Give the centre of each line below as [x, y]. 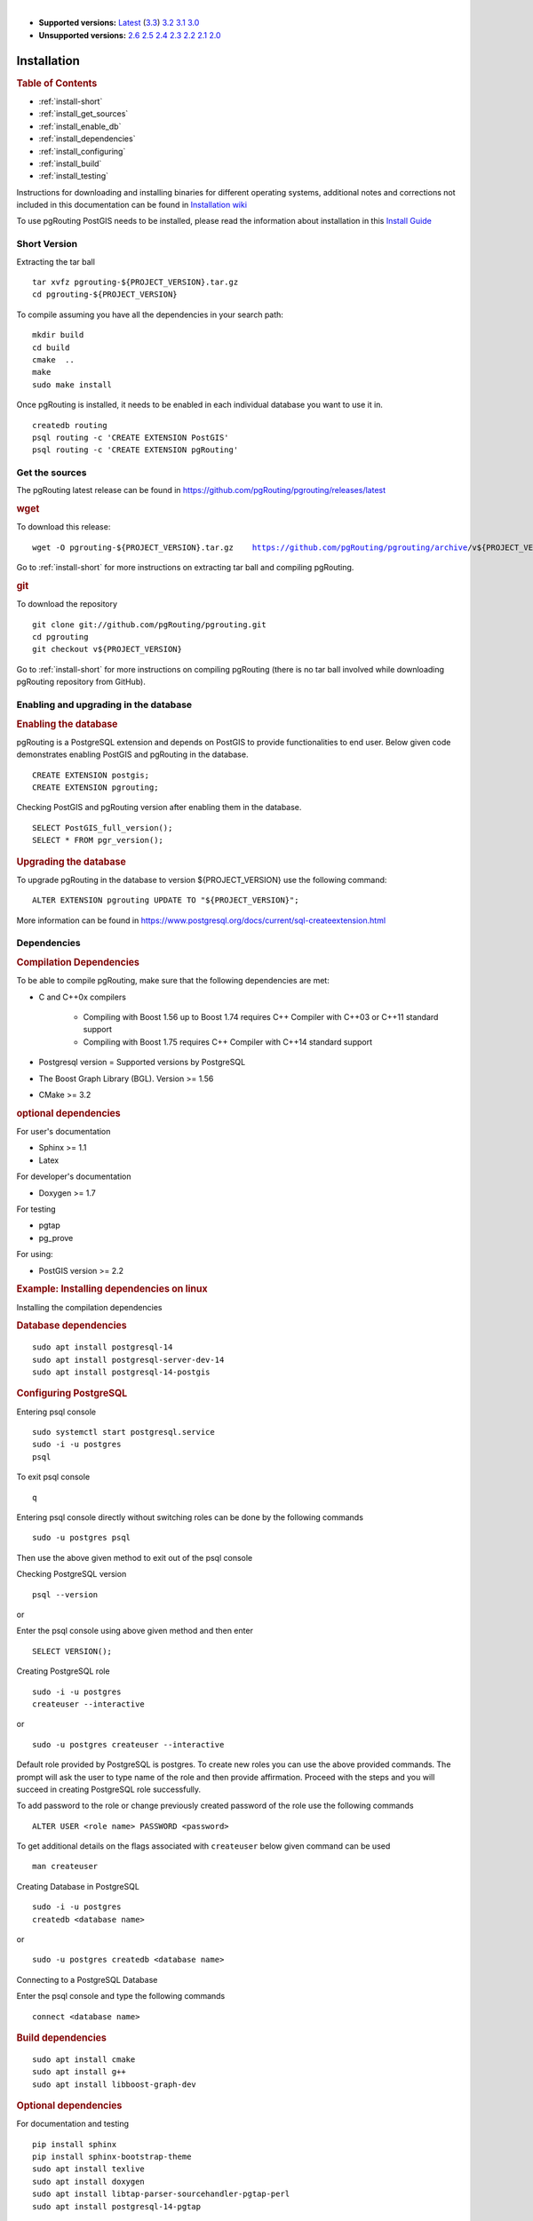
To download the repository [67, 604]
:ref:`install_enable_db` [80, 126]
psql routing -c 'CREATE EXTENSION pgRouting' [135, 450]
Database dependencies [72, 1325]
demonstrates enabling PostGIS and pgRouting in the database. [132, 754]
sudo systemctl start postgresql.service [123, 1432]
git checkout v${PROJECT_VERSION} [107, 649]
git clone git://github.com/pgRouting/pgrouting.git [149, 625]
